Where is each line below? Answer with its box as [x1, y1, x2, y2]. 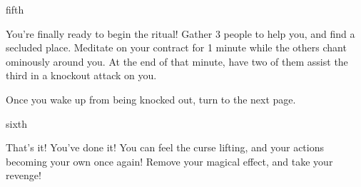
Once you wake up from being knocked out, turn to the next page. [6, 91, 296, 106]
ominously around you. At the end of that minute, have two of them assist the [6, 54, 348, 69]
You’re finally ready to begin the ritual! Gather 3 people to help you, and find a [6, 26, 355, 41]
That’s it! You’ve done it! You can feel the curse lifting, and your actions [6, 140, 324, 155]
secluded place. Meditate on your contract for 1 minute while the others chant [6, 40, 347, 55]
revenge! [6, 168, 41, 183]
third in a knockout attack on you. [6, 68, 157, 83]
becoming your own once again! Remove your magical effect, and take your [6, 153, 333, 168]
